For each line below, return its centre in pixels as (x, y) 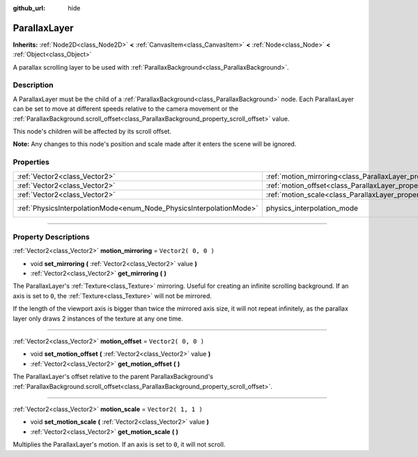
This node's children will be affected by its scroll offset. (92, 131)
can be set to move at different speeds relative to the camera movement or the (126, 109)
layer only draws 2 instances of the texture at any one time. (98, 318)
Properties (31, 162)
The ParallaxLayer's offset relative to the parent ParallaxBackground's (113, 377)
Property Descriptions (51, 237)
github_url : (29, 8)
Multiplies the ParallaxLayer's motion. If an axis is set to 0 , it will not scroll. (119, 444)
